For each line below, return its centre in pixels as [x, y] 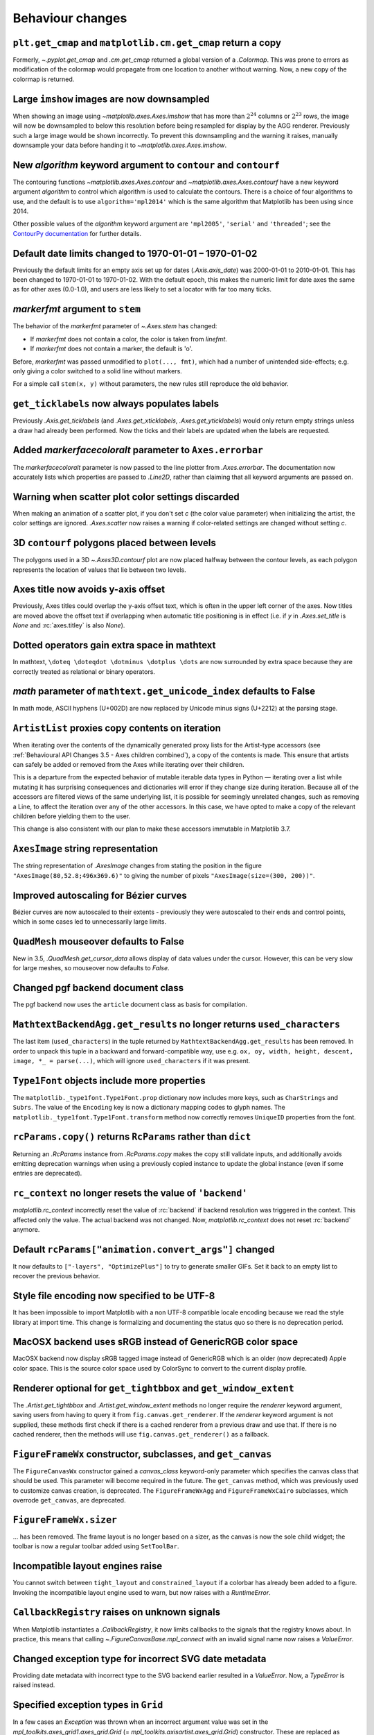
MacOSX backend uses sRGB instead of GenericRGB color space [155, 1342]
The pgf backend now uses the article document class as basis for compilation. [130, 1005]
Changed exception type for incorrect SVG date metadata [140, 1659]
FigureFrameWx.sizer [65, 1520]
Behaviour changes [70, 18]
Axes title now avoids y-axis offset [89, 590]
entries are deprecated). [47, 1174]
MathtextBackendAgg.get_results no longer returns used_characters [177, 1025]
